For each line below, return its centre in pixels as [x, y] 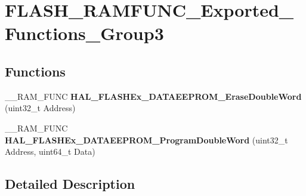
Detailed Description [70, 184]
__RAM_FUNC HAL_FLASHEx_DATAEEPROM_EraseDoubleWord [153, 96]
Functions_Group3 [84, 33]
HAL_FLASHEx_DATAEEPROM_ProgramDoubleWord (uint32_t [146, 140]
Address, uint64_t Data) [50, 151]
